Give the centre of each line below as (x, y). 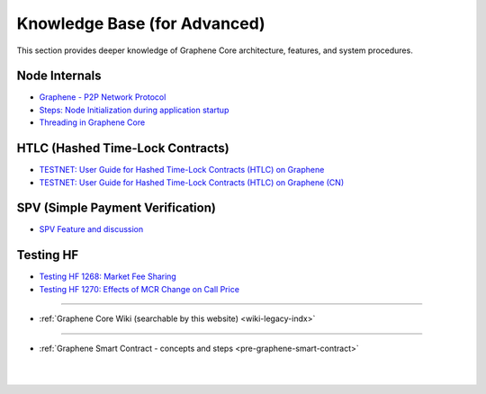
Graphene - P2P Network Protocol (103, 97)
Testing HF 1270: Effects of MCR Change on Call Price (139, 289)
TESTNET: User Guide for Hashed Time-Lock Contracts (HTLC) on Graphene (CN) (192, 182)
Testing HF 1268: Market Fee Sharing (108, 277)
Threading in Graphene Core (92, 122)
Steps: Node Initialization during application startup (134, 110)
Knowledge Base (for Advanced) (141, 23)
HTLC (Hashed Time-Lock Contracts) (123, 148)
